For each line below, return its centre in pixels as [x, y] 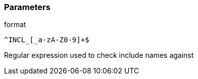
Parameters [27, 7]
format [15, 25]
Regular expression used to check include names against [99, 55]
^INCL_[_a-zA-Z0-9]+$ [47, 40]
